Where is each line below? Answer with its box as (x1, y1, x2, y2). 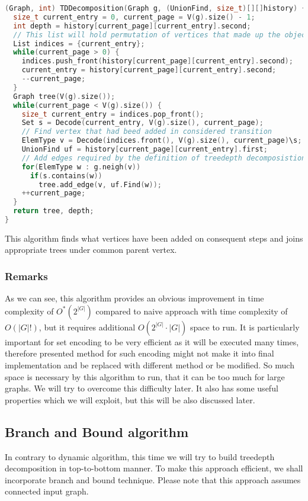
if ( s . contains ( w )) (30, 171, 102, 180)
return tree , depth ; (13, 207, 94, 216)
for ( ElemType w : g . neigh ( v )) (21, 162, 141, 171)
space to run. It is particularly (190, 320, 300, 333)
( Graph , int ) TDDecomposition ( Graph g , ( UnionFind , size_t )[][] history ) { (5, 4, 306, 12)
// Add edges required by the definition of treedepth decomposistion (21, 153, 306, 162)
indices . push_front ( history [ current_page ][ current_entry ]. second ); (21, 57, 293, 66)
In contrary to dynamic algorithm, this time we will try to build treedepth (5, 450, 275, 463)
